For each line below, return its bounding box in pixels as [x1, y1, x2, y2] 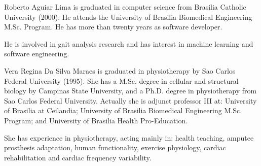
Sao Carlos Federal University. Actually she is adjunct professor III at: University [4, 95, 257, 106]
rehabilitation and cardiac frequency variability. [4, 152, 152, 162]
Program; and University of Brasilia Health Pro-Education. [4, 115, 188, 125]
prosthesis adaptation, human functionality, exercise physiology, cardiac [4, 142, 226, 153]
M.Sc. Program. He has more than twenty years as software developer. [4, 21, 222, 32]
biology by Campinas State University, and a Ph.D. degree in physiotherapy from [4, 85, 257, 96]
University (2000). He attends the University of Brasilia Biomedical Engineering [4, 11, 252, 22]
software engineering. [4, 48, 69, 59]
